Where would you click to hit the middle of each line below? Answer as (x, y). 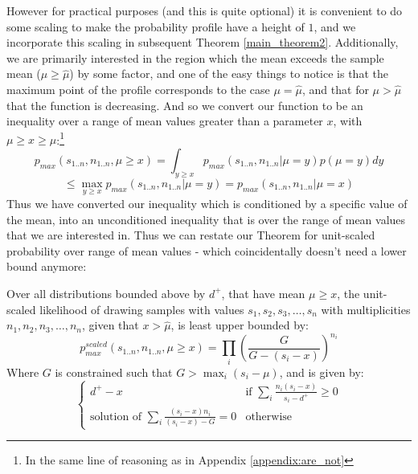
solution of (116, 417)
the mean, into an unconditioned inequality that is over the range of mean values (206, 219)
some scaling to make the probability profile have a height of (156, 26)
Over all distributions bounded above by (106, 293)
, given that (111, 325)
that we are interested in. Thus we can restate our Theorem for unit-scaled (191, 235)
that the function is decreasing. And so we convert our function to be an (185, 105)
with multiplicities (366, 309)
